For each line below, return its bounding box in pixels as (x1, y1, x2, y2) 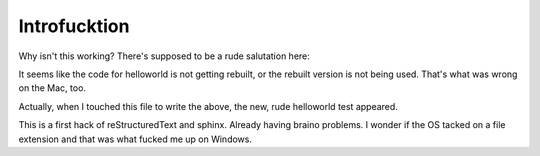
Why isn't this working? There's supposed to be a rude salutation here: (18, 50, 310, 62)
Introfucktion (18, 15, 130, 37)
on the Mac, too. (18, 82, 87, 94)
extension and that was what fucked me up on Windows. (18, 133, 252, 145)
